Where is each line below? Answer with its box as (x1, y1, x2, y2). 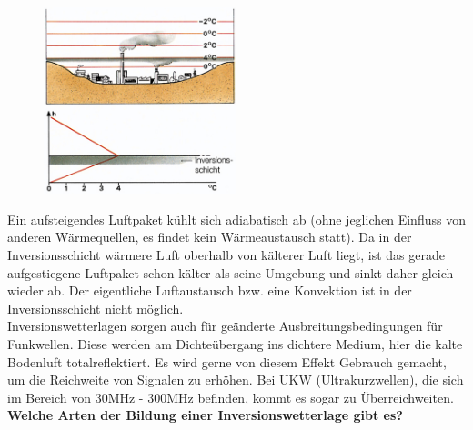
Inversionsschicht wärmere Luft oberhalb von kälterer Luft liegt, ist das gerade (7, 245, 445, 264)
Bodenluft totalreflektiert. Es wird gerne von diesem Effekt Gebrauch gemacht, (7, 352, 447, 371)
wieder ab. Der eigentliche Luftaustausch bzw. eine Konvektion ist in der (7, 281, 412, 300)
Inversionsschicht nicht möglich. (7, 298, 184, 317)
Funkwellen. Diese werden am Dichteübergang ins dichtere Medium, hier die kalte (7, 334, 463, 353)
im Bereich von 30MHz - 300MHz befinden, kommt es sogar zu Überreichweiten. (7, 387, 454, 406)
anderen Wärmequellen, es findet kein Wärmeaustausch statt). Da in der (7, 227, 412, 246)
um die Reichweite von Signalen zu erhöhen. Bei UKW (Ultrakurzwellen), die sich (7, 370, 464, 389)
